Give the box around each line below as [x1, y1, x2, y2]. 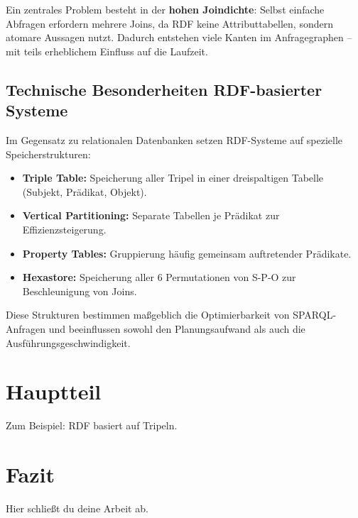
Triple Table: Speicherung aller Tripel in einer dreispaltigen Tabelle [22, 170, 324, 185]
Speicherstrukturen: [6, 146, 91, 161]
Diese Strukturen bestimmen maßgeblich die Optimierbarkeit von [6, 307, 290, 322]
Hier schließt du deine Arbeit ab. [6, 500, 148, 515]
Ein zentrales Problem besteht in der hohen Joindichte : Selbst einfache [6, 2, 325, 16]
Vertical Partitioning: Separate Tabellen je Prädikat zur [22, 208, 280, 223]
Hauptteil [6, 377, 102, 406]
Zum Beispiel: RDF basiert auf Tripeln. [6, 418, 178, 433]
